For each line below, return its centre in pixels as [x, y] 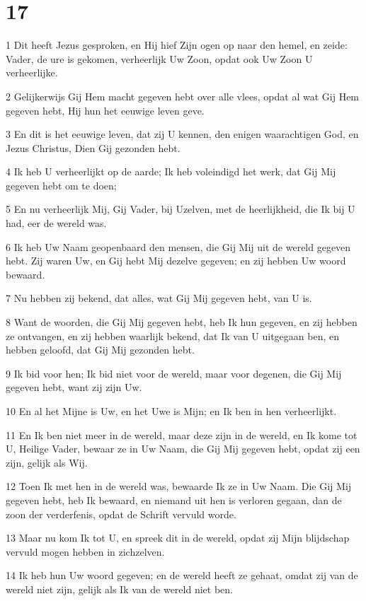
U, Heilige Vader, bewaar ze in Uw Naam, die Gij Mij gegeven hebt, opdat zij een [183, 449]
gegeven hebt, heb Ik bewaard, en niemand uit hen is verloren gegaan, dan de [174, 500]
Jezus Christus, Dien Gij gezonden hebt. [93, 147]
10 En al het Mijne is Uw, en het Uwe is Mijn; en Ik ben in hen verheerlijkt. [171, 411]
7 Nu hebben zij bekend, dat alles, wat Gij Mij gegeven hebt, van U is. [159, 298]
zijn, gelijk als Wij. [47, 462]
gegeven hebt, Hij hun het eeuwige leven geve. [105, 110]
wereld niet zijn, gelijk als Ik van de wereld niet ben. [119, 589]
